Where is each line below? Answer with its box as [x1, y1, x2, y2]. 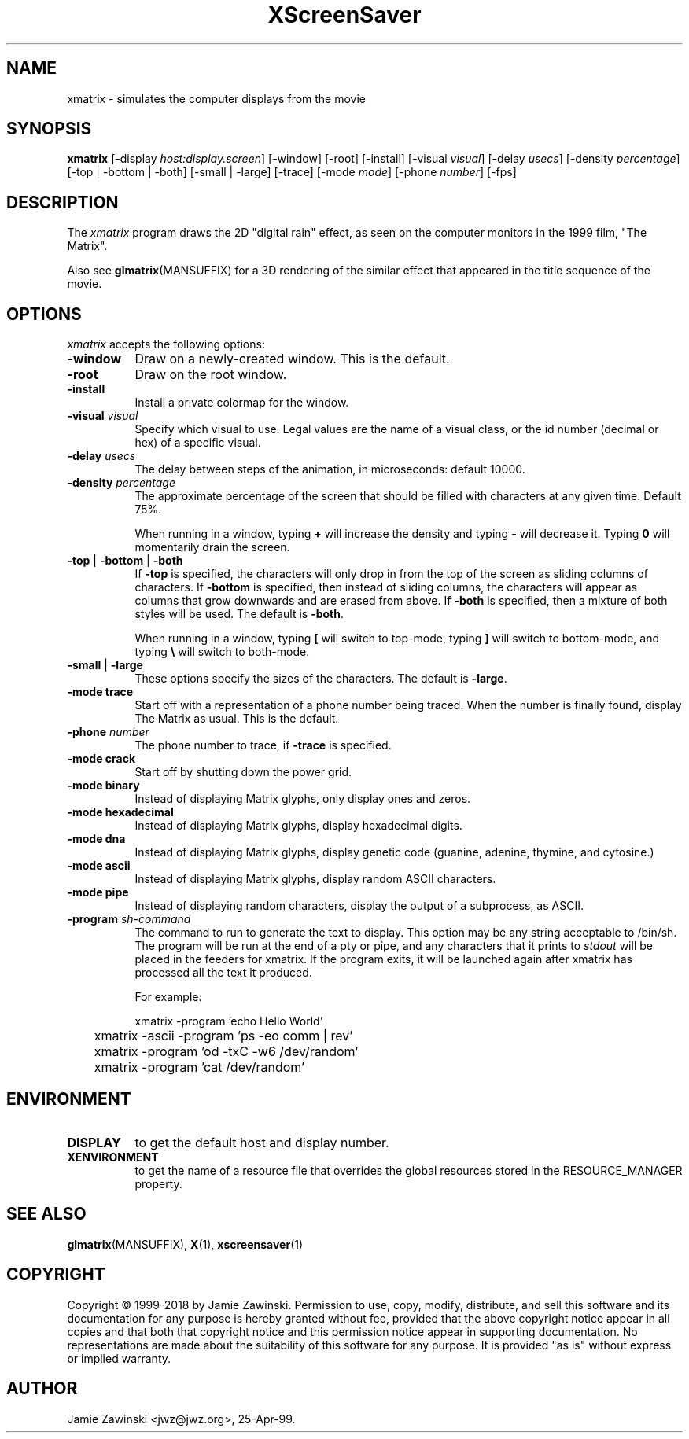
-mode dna [67, 832, 126, 846]
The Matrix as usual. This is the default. [134, 712, 339, 726]
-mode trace [67, 685, 134, 699]
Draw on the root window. [134, 366, 287, 383]
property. [134, 1176, 182, 1191]
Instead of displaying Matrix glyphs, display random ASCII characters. [134, 872, 496, 886]
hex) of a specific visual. [134, 436, 261, 450]
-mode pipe [67, 885, 129, 900]
